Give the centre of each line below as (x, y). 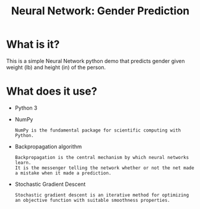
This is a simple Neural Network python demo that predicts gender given (96, 61)
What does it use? (52, 91)
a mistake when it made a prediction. (63, 173)
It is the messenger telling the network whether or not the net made (104, 168)
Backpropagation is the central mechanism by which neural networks (102, 157)
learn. (23, 163)
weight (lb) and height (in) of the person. (56, 67)
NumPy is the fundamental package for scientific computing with (98, 130)
